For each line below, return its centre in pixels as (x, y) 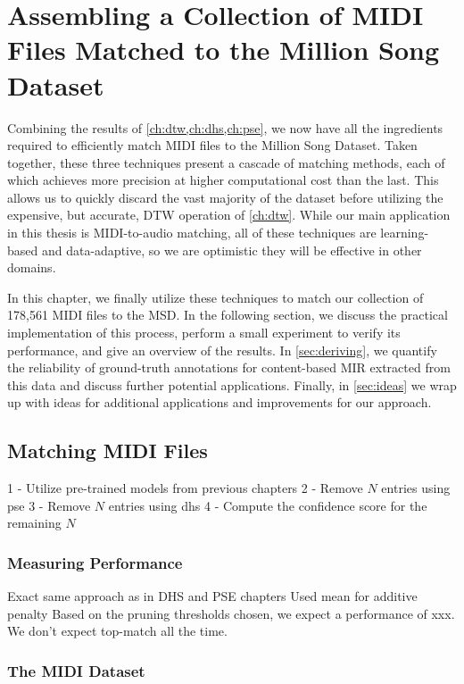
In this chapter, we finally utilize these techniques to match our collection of (215, 297)
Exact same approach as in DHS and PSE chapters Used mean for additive (212, 596)
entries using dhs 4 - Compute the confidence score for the (268, 505)
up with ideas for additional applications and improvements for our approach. (220, 402)
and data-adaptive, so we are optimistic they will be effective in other (232, 250)
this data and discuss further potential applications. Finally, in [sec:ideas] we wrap (232, 384)
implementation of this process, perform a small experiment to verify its (204, 333)
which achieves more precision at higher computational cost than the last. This (223, 180)
